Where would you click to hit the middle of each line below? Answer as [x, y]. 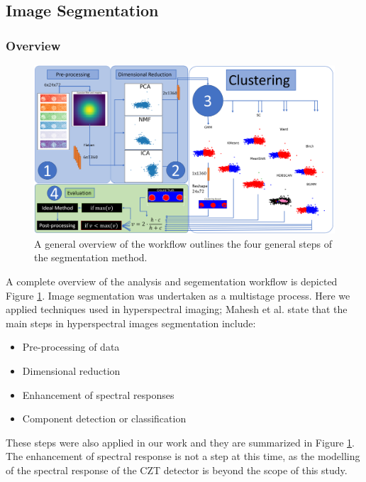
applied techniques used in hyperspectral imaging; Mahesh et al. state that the [177, 309]
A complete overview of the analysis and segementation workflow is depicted [172, 281]
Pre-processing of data [71, 347]
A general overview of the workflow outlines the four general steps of [183, 243]
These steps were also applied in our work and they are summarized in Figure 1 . [180, 442]
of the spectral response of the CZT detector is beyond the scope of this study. [177, 470]
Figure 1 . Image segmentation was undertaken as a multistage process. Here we [178, 295]
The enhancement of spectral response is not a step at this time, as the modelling [183, 456]
